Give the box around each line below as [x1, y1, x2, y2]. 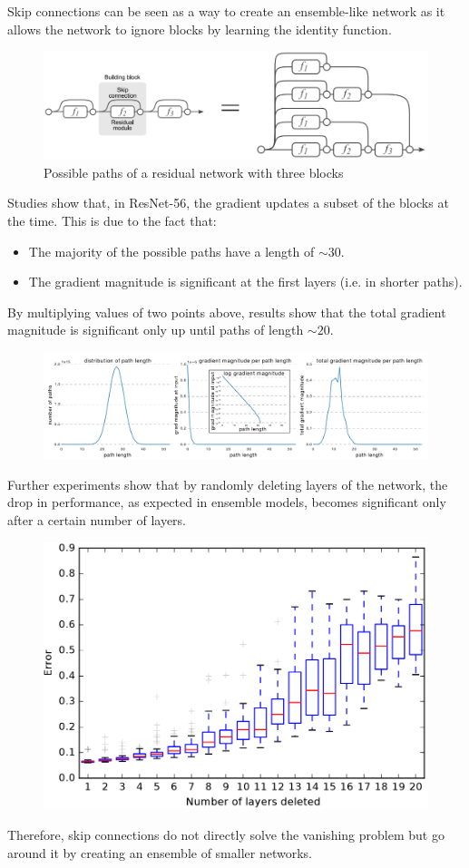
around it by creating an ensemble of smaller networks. [7, 843, 312, 862]
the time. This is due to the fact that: [7, 211, 217, 230]
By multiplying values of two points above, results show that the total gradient [7, 302, 446, 321]
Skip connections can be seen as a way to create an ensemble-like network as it [7, 2, 445, 20]
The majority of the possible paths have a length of [28, 241, 315, 260]
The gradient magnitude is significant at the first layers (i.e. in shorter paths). [28, 272, 463, 291]
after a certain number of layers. [7, 510, 187, 529]
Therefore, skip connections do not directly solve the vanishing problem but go [7, 825, 445, 844]
